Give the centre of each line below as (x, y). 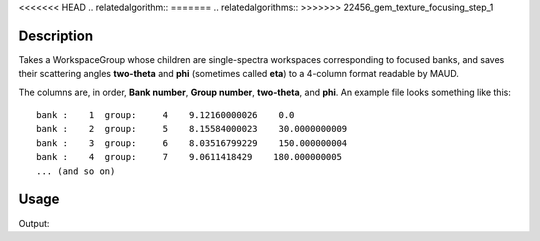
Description (56, 35)
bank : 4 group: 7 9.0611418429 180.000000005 (189, 157)
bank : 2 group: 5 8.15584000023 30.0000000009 (192, 129)
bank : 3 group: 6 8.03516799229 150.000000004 (192, 143)
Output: (34, 223)
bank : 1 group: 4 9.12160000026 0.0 (165, 115)
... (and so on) (76, 171)
